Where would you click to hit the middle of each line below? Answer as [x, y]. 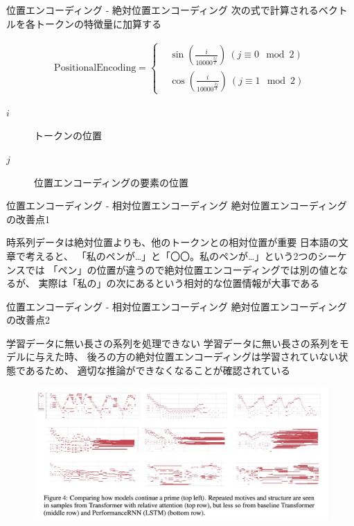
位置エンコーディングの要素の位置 [112, 182]
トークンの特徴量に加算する [98, 23]
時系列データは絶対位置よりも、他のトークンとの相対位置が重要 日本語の [172, 242]
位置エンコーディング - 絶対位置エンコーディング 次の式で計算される [162, 10]
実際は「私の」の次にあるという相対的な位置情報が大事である [179, 283]
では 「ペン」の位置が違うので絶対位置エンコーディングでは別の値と [182, 269]
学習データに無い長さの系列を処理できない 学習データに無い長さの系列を [173, 343]
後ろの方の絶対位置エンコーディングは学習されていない [213, 357]
